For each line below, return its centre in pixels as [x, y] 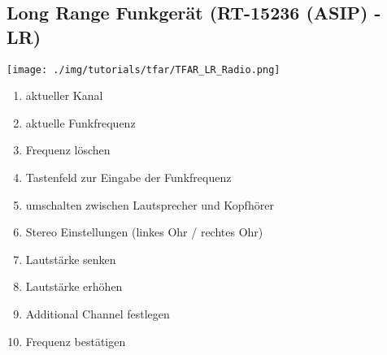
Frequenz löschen [68, 150]
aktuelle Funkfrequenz [80, 122]
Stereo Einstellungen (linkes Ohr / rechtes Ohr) [144, 232]
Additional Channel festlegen [98, 314]
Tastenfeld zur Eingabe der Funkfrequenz [128, 177]
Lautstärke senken [71, 259]
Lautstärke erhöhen [74, 286]
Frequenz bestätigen [76, 341]
